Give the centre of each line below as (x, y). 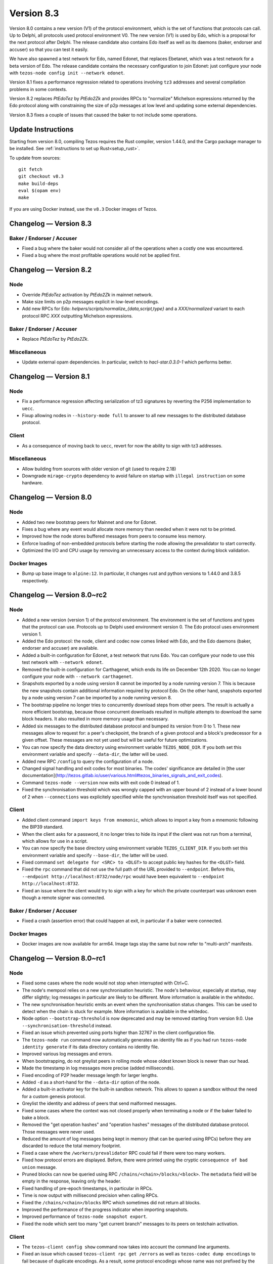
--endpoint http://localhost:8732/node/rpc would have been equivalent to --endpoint (123, 876)
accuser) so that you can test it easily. (49, 49)
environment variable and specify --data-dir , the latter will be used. (95, 754)
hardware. (33, 483)
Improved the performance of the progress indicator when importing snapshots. (105, 1209)
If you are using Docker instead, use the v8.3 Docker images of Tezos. (83, 209)
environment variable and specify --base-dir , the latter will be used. (95, 855)
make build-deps (38, 184)
